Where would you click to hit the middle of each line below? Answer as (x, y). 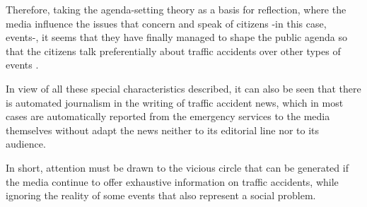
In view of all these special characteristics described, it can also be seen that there (183, 88)
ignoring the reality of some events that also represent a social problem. (161, 195)
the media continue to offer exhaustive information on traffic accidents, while (172, 181)
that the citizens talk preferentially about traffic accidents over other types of (173, 51)
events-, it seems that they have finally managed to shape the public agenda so (176, 37)
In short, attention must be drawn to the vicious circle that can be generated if (177, 167)
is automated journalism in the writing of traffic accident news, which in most (175, 102)
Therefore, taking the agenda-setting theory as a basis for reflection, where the (176, 9)
